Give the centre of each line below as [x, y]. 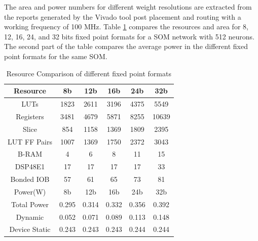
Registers [30, 116]
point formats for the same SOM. [56, 56]
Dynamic [30, 216]
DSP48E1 [30, 166]
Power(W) [30, 191]
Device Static [30, 229]
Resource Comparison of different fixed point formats [89, 73]
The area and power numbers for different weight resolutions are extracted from [128, 7]
